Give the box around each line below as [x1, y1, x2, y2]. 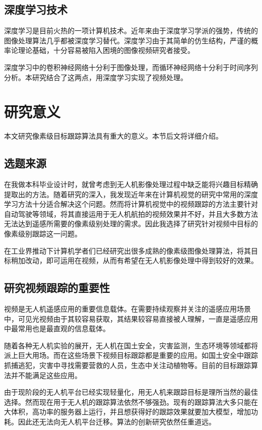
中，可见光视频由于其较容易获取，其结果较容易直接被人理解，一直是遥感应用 [4, 313, 258, 324]
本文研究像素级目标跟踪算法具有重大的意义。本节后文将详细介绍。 [4, 131, 223, 141]
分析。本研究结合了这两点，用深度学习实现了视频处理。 [4, 72, 187, 82]
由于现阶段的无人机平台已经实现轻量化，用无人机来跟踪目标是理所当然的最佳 [4, 387, 258, 397]
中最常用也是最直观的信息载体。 [4, 323, 110, 334]
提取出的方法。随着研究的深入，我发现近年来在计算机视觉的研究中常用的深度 [4, 189, 258, 199]
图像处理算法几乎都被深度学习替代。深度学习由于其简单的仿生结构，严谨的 [4, 35, 251, 45]
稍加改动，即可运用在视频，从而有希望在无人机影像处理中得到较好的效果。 [11, 255, 258, 266]
